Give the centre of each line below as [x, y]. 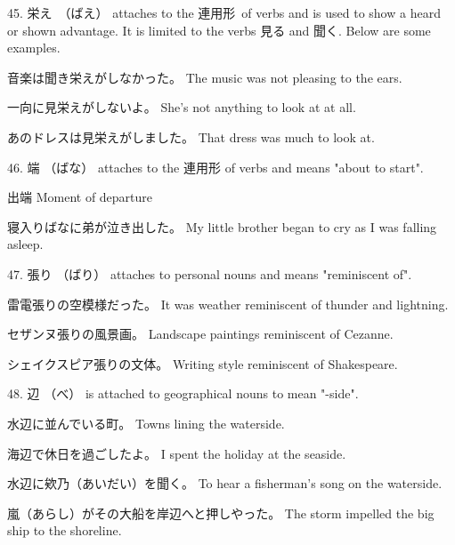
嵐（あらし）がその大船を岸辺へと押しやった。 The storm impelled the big [221, 513]
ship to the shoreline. [65, 530]
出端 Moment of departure [80, 197]
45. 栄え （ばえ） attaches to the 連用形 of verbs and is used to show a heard [224, 12]
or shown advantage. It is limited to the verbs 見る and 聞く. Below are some [219, 30]
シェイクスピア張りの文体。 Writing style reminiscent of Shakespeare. [203, 363]
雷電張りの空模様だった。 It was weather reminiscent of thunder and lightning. [228, 304]
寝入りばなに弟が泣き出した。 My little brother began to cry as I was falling [222, 226]
